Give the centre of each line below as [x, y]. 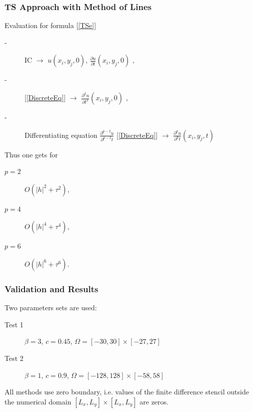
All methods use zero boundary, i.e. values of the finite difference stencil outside [127, 392]
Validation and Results [51, 288]
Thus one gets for [31, 154]
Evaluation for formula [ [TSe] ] [50, 25]
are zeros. [154, 401]
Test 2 [14, 358]
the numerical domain [38, 401]
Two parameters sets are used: [51, 307]
